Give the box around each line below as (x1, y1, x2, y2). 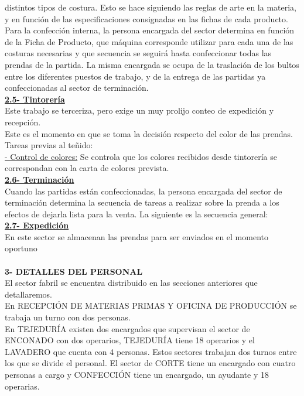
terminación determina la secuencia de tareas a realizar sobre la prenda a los (5, 196, 279, 209)
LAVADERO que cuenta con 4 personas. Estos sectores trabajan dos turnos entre (5, 345, 297, 357)
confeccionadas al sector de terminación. (5, 81, 149, 94)
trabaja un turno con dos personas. (5, 311, 131, 323)
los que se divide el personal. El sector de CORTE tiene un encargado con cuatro (5, 357, 296, 369)
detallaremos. (5, 288, 53, 300)
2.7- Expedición (5, 219, 69, 231)
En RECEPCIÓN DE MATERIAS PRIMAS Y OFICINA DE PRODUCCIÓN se (5, 299, 297, 312)
